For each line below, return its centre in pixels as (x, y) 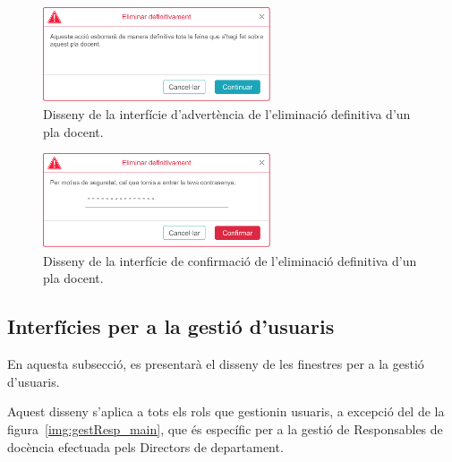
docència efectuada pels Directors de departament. (145, 446)
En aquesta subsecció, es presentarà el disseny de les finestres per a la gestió (216, 364)
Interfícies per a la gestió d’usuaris (171, 326)
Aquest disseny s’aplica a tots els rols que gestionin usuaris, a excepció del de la (226, 411)
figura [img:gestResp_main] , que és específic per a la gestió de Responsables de (225, 428)
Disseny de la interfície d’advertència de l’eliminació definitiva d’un (227, 114)
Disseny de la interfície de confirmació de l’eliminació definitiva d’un (230, 260)
